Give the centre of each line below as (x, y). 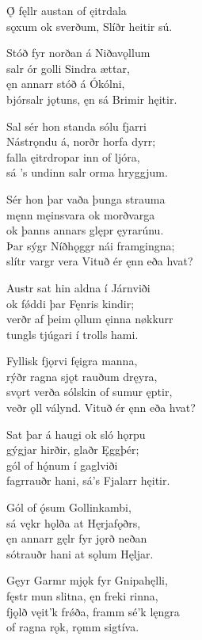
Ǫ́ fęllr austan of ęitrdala (67, 10)
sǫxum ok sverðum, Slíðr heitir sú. (90, 26)
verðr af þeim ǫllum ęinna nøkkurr (90, 319)
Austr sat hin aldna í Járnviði (78, 287)
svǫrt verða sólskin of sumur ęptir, (90, 392)
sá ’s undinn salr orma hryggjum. (87, 172)
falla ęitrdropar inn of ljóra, (73, 156)
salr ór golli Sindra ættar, (68, 68)
